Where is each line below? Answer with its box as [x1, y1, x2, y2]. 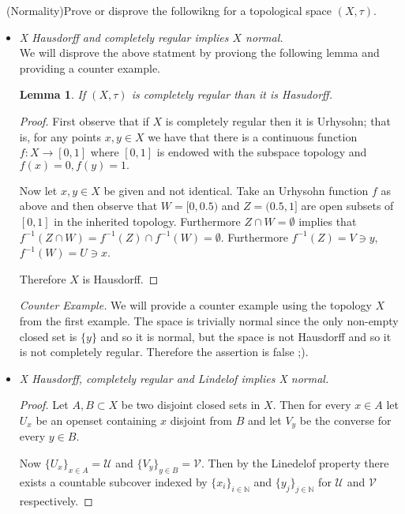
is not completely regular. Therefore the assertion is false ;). [19, 343, 309, 360]
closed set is [19, 328, 77, 344]
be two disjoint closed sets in [121, 396, 261, 413]
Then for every [279, 396, 351, 413]
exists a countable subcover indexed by [19, 473, 208, 490]
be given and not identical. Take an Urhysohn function [103, 182, 369, 198]
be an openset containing [36, 411, 157, 428]
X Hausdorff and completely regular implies [19, 28, 229, 45]
